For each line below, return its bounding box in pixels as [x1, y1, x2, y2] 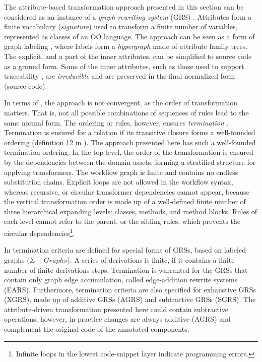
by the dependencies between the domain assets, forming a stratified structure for [4, 156, 256, 167]
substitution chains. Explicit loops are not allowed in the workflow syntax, [4, 176, 233, 187]
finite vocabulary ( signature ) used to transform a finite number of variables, [4, 21, 238, 32]
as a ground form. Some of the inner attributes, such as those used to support [4, 61, 244, 71]
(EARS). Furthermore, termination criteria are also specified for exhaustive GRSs [4, 284, 256, 294]
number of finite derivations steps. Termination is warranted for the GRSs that [4, 264, 248, 275]
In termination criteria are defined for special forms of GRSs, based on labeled [4, 245, 246, 255]
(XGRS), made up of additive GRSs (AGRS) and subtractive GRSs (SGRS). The [4, 294, 256, 305]
